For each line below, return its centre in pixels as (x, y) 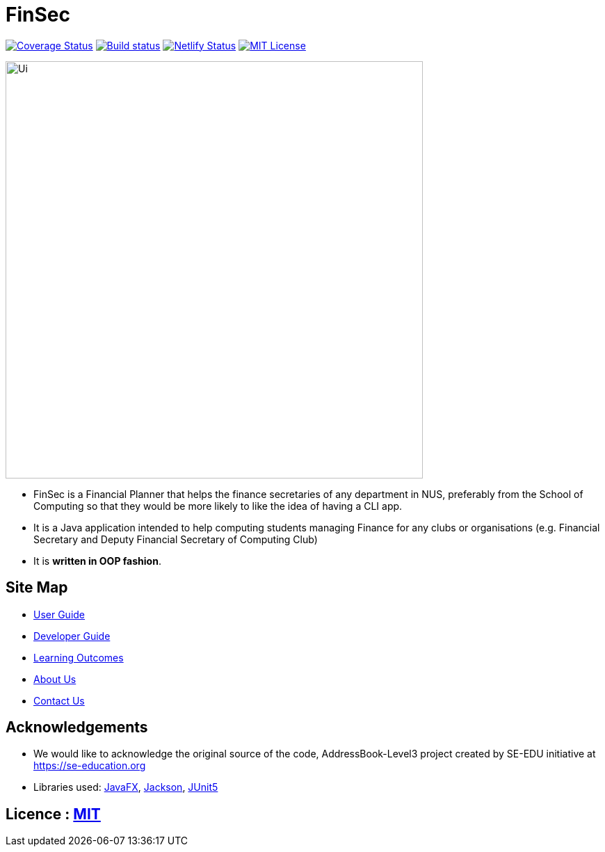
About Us (55, 679)
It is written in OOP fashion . (97, 561)
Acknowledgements (77, 728)
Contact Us (59, 700)
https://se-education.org (90, 766)
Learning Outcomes (79, 657)
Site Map (37, 588)
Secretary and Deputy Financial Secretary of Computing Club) (176, 539)
